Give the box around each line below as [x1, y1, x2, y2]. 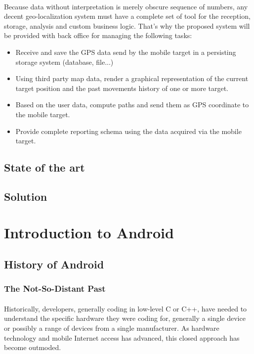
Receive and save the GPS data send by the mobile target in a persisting [15, 46, 236, 57]
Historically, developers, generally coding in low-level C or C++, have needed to [4, 303, 247, 313]
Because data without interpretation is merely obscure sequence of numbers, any [4, 1, 248, 11]
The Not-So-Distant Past [4, 282, 106, 295]
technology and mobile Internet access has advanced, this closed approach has [4, 332, 240, 343]
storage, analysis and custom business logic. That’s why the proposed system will [4, 20, 250, 31]
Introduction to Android [4, 222, 174, 243]
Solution [4, 188, 47, 204]
